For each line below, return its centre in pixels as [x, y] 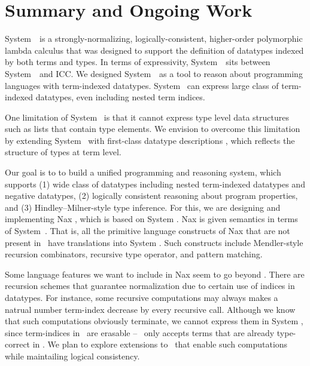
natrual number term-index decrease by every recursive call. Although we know [150, 309]
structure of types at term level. [63, 152]
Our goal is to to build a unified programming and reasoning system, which [143, 172]
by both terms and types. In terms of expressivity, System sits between [138, 62]
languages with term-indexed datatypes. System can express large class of [142, 85]
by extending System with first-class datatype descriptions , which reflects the [150, 140]
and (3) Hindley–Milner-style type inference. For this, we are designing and [143, 207]
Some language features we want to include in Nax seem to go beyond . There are [155, 274]
